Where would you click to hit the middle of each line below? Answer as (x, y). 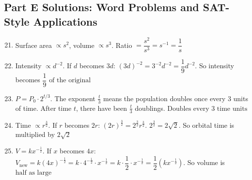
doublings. (150, 108)
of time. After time (43, 108)
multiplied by (35, 134)
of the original (70, 81)
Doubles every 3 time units (207, 109)
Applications (65, 21)
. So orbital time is (206, 125)
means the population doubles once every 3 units (176, 98)
